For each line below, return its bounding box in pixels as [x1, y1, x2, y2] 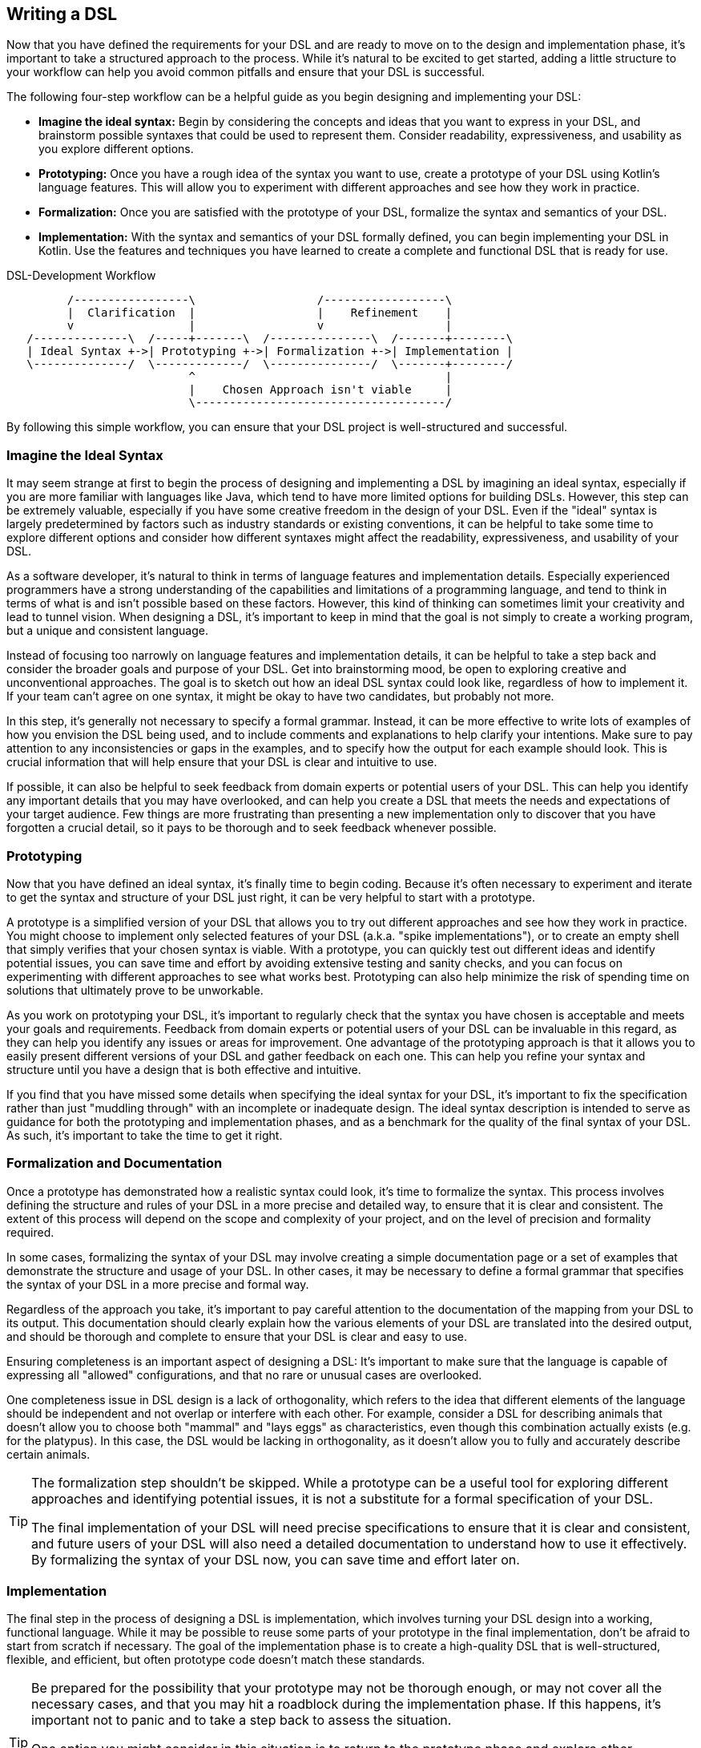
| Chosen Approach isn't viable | [188, 383, 453, 397]
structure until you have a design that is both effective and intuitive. [6, 1062, 361, 1076]
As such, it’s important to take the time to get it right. [6, 1128, 283, 1142]
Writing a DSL [6, 4, 118, 24]
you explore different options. [38, 142, 194, 156]
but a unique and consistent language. [6, 624, 208, 638]
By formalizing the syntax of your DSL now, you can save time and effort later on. [31, 1551, 520, 1568]
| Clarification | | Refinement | [66, 306, 453, 320]
